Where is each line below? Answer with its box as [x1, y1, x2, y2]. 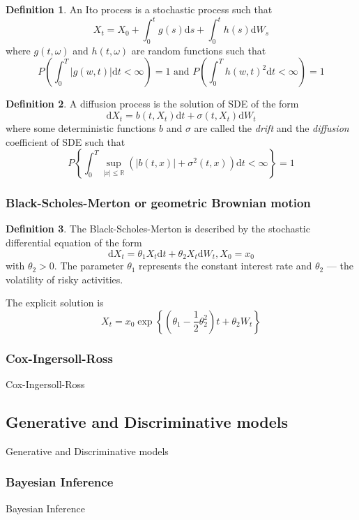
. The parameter [54, 258, 124, 273]
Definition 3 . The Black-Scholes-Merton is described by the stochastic [6, 221, 310, 236]
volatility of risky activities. [6, 272, 123, 286]
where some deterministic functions [6, 121, 156, 135]
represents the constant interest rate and [139, 258, 312, 273]
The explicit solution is [6, 295, 104, 310]
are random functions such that [131, 43, 266, 57]
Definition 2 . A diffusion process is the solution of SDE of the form [6, 96, 299, 111]
